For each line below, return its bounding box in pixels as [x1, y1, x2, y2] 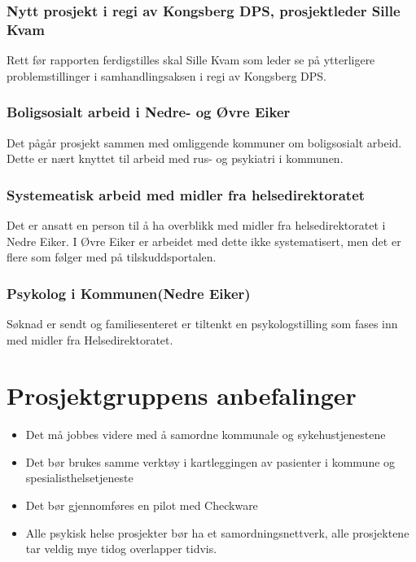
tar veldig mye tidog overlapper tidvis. [25, 540, 217, 557]
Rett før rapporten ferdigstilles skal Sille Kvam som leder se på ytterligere [7, 51, 375, 68]
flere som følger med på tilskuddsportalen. [7, 248, 217, 266]
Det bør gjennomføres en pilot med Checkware [25, 497, 258, 514]
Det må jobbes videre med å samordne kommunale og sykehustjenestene [25, 426, 386, 443]
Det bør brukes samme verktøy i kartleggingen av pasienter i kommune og [25, 453, 396, 470]
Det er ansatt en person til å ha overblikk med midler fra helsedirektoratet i [7, 216, 386, 233]
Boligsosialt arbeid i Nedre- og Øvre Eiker [7, 102, 291, 122]
